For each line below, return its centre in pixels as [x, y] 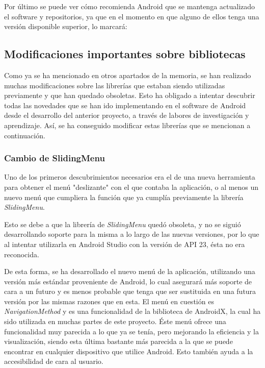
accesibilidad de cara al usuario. [54, 361]
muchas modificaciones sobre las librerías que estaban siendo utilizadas [115, 85]
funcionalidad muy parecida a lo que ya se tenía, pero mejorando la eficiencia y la [131, 331]
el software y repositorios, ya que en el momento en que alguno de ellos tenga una [132, 16]
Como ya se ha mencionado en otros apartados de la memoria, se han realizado [128, 75]
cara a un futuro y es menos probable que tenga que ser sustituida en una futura [130, 291]
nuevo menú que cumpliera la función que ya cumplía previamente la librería [124, 197]
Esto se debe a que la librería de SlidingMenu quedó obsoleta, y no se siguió [123, 224]
